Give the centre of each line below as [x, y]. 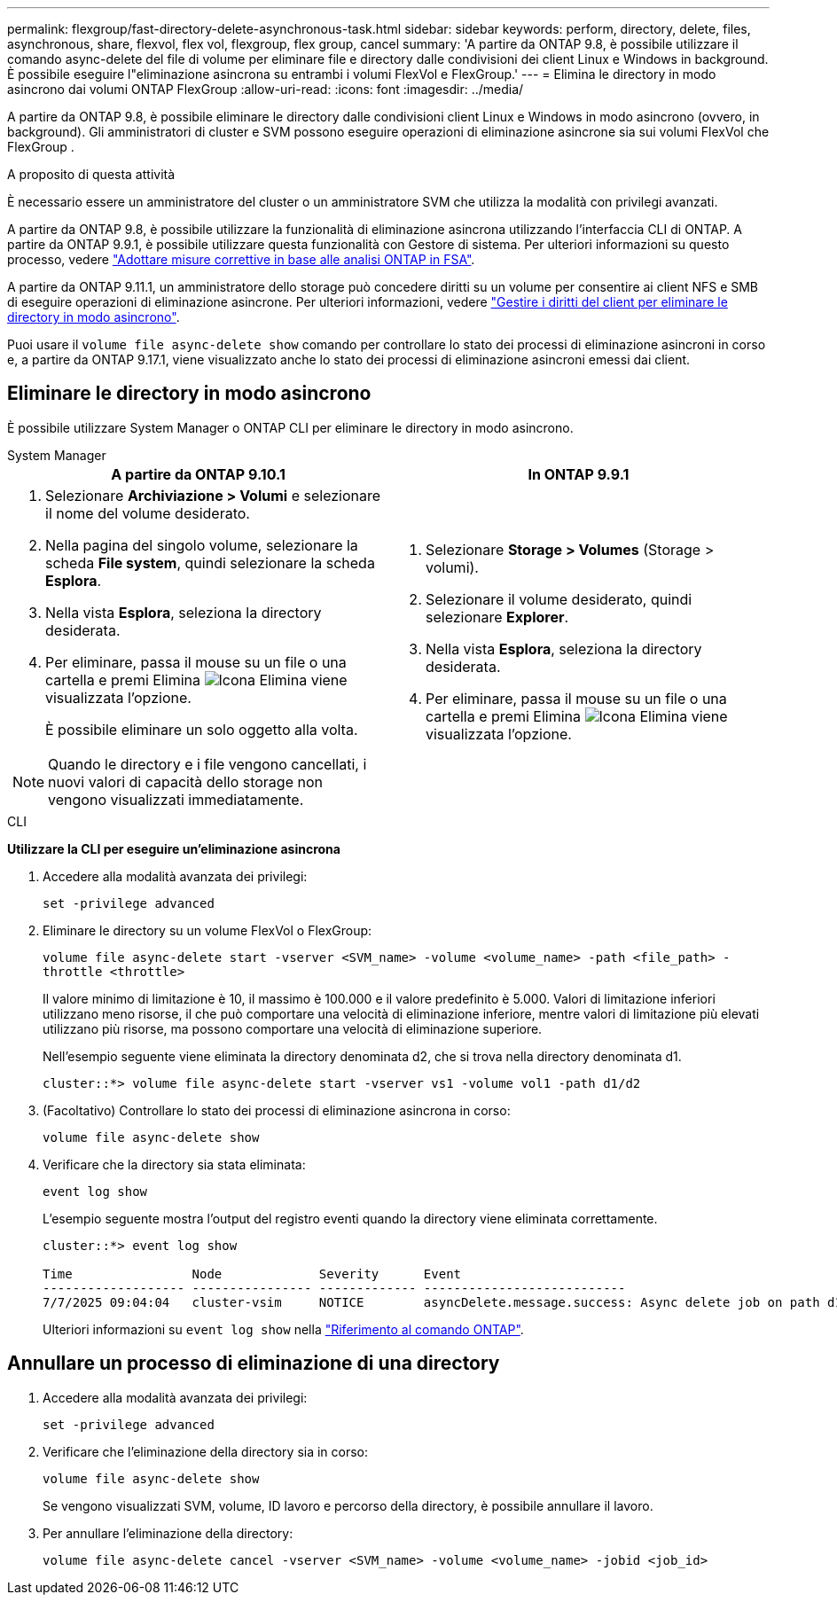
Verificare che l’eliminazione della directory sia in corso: [206, 1451]
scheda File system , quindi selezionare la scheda [210, 563]
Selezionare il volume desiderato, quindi [559, 599]
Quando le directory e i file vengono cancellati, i [207, 764]
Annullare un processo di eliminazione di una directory [254, 1364]
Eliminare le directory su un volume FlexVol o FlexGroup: [207, 930]
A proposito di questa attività [91, 174]
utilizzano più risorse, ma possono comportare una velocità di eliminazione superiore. [293, 1028]
